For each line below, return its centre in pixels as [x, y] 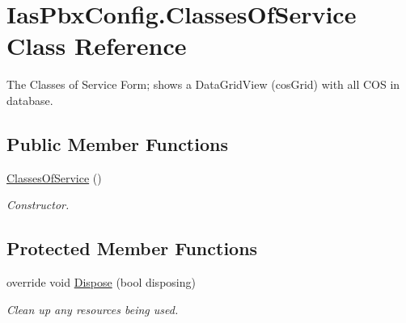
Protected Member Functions [132, 248]
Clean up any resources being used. [93, 309]
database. [30, 100]
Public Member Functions [117, 143]
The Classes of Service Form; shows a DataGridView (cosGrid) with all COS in [203, 84]
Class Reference [97, 46]
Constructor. [38, 205]
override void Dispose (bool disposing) [101, 282]
